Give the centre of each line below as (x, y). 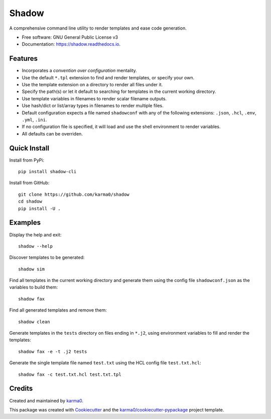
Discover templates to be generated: (47, 257)
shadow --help (35, 246)
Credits (21, 389)
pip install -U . (39, 208)
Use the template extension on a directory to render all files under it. (92, 85)
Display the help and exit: (35, 235)
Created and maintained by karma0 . (46, 400)
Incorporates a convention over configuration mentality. (80, 71)
